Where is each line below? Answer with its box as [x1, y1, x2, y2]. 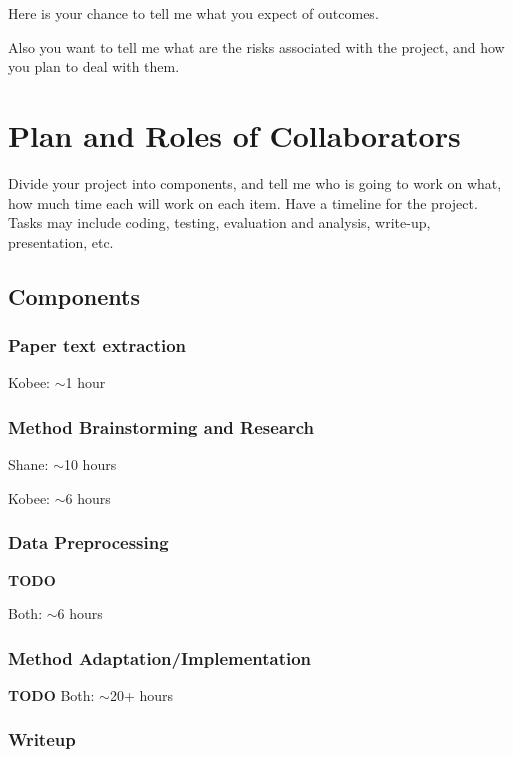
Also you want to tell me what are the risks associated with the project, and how [8, 36, 505, 57]
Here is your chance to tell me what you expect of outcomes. [8, 3, 379, 23]
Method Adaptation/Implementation [8, 645, 312, 670]
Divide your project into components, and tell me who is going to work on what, [8, 172, 502, 193]
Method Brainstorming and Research [8, 414, 315, 439]
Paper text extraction [8, 332, 187, 357]
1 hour [65, 372, 106, 393]
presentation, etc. [8, 231, 114, 252]
